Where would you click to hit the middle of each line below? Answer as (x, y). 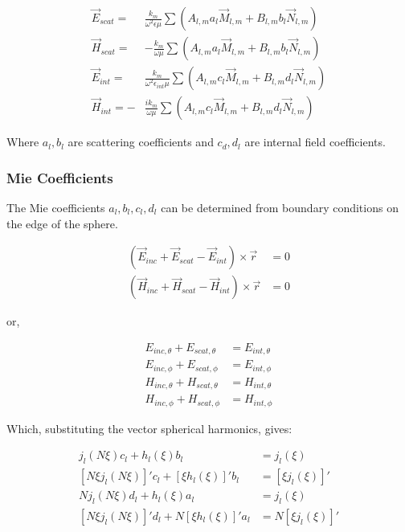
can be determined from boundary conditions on (280, 207)
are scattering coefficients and (141, 142)
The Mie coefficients (56, 207)
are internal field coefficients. (315, 142)
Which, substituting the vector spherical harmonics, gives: (149, 428)
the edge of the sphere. (62, 223)
